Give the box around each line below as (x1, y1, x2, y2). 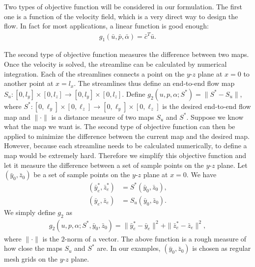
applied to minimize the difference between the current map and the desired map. (4, 131, 250, 141)
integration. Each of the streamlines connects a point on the (4, 68, 185, 79)
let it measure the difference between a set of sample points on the (4, 160, 204, 170)
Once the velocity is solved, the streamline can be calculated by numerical (4, 58, 227, 69)
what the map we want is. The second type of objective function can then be (4, 121, 235, 132)
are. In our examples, (97, 243, 161, 253)
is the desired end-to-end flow (162, 101, 251, 111)
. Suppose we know (186, 111, 244, 122)
